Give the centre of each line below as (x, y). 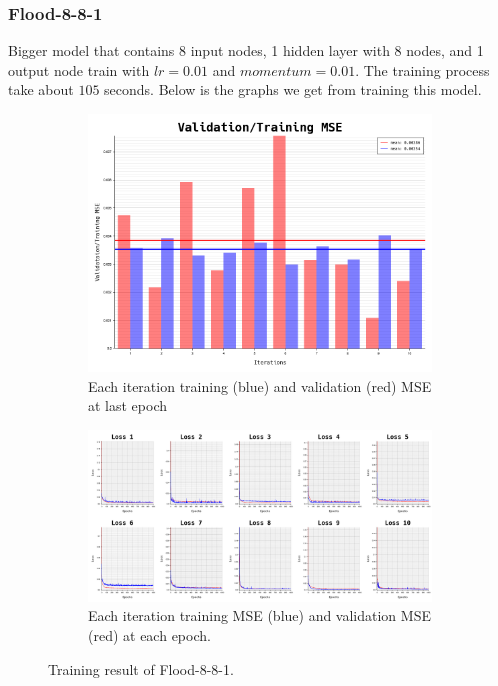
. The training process (422, 69)
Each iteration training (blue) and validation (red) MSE (260, 385)
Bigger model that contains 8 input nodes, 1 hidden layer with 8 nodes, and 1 (246, 50)
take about (41, 89)
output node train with (79, 69)
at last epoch (128, 405)
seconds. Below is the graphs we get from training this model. (293, 89)
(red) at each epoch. (149, 634)
